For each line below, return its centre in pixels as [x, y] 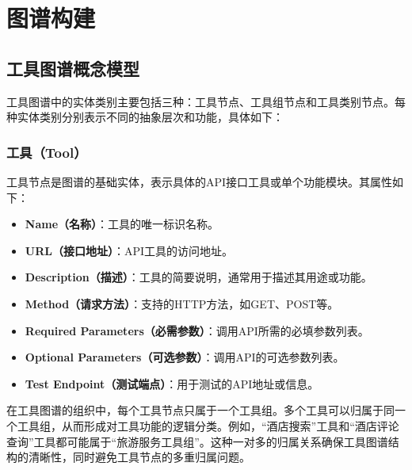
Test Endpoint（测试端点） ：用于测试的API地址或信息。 [172, 383]
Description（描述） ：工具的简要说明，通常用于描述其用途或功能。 [198, 277]
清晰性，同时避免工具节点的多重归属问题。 [139, 457]
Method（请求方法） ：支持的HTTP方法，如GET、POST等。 [182, 303]
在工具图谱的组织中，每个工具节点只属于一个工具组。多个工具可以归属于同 [200, 410]
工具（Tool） [47, 152]
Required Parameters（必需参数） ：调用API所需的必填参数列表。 [197, 330]
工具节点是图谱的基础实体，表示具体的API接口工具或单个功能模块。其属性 [200, 181]
